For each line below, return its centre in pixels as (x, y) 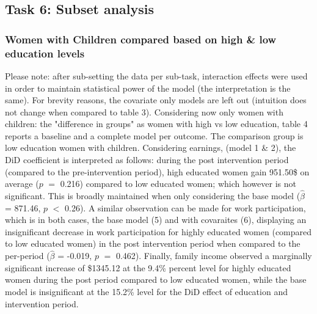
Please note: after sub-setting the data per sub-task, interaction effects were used (156, 75)
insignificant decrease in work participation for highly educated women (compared (158, 231)
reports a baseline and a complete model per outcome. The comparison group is (154, 135)
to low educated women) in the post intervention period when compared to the (153, 243)
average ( (22, 184)
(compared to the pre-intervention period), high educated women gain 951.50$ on (157, 171)
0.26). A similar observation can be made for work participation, (185, 207)
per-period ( (27, 256)
